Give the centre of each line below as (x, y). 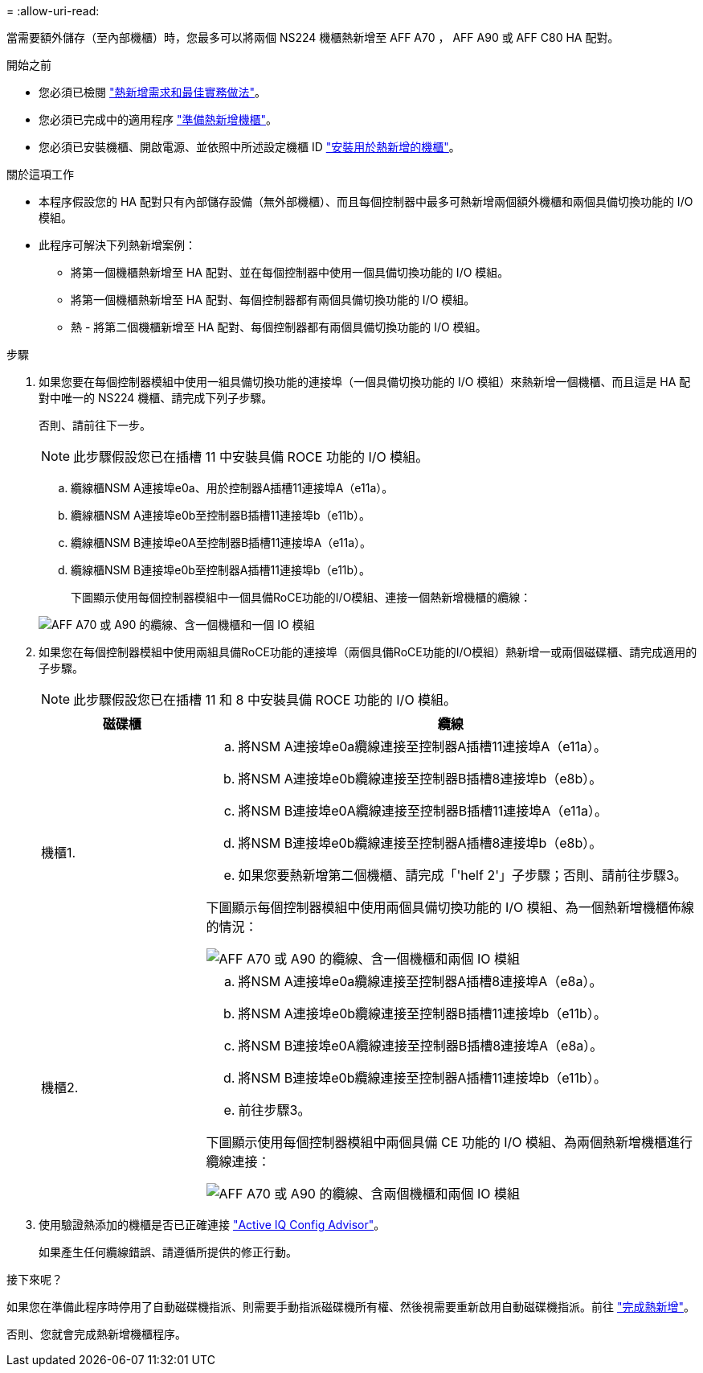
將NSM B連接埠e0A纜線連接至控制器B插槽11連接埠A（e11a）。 (423, 811)
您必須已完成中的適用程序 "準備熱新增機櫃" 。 (158, 119)
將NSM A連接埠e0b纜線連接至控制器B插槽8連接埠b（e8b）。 (420, 779)
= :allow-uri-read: (53, 11)
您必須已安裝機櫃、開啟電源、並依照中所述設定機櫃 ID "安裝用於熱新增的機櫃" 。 (249, 147)
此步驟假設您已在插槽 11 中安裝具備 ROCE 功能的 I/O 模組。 (251, 457)
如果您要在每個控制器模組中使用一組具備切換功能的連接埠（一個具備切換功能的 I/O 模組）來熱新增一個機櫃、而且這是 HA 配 (365, 382)
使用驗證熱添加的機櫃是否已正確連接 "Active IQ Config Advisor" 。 (212, 1225)
